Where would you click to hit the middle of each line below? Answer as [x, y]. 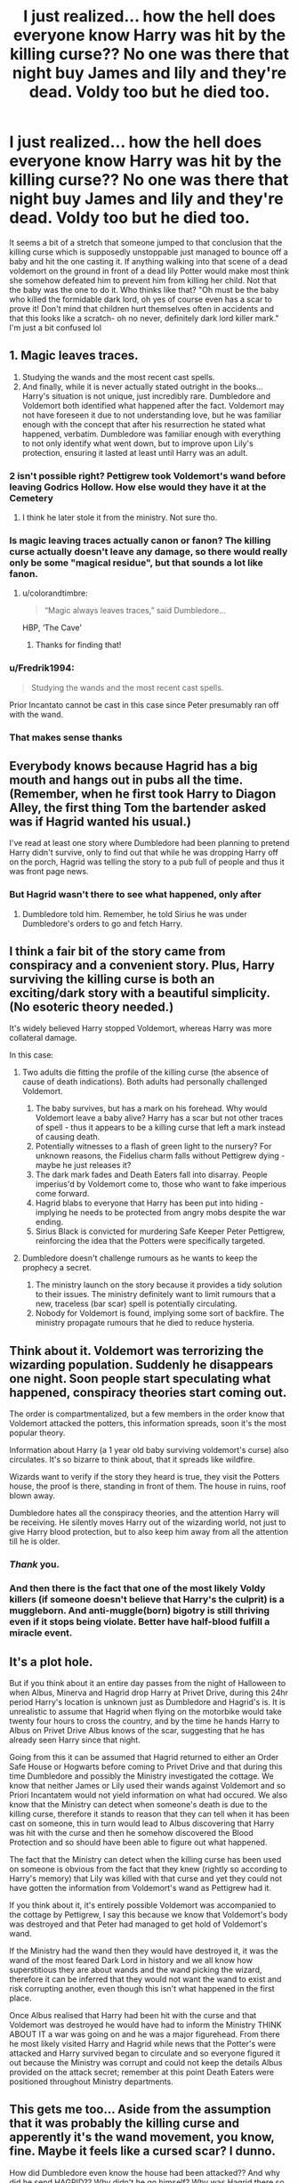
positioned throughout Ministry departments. [91, 2082]
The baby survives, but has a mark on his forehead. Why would [151, 1108]
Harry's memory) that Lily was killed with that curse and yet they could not [146, 1878]
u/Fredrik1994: [42, 668]
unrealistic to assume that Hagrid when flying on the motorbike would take [145, 1711]
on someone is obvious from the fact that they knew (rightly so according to [148, 1869]
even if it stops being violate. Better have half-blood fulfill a [140, 1622]
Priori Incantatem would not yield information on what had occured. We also [148, 1795]
